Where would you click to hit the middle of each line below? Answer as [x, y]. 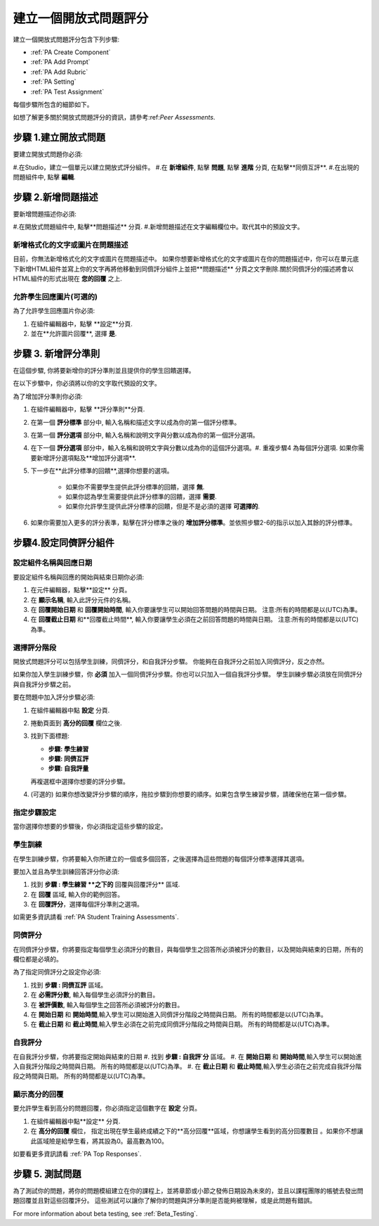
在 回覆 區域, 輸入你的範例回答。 [77, 894]
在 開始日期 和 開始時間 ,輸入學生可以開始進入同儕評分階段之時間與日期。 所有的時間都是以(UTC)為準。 [179, 1014]
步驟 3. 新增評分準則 [56, 353]
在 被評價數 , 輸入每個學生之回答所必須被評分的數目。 [107, 1004]
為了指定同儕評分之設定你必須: [57, 972]
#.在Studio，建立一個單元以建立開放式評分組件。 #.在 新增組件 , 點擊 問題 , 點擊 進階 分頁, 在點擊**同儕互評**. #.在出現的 [186, 167]
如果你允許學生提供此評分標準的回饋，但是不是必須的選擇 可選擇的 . [162, 506]
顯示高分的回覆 [38, 1094]
